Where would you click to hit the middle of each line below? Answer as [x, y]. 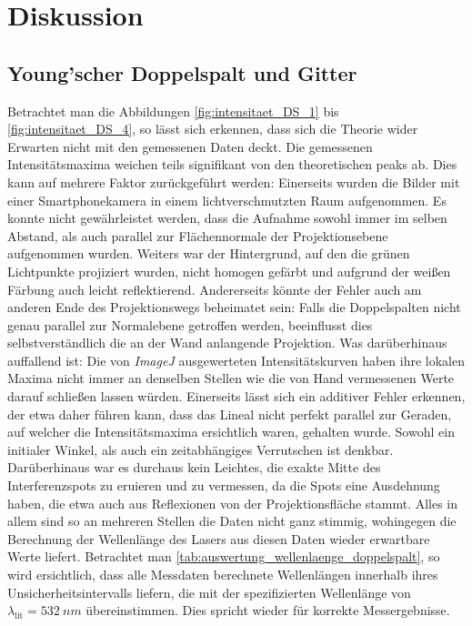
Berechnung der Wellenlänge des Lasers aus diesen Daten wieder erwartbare [219, 538]
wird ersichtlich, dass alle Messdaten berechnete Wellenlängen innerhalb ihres [223, 575]
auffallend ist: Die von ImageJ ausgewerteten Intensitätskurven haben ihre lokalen [236, 360]
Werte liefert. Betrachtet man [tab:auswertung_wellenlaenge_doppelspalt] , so [224, 556]
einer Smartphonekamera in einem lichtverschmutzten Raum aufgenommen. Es [227, 200]
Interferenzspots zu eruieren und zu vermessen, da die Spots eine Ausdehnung [224, 485]
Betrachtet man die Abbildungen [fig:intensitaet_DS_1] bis [173, 111]
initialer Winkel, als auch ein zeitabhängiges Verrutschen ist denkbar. [201, 449]
